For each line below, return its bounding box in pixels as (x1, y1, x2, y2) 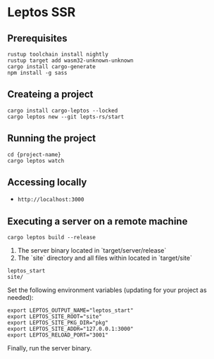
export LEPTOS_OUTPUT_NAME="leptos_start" (7, 307, 134, 314)
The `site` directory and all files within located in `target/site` (17, 254, 192, 263)
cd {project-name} (7, 151, 61, 158)
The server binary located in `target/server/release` (17, 246, 167, 255)
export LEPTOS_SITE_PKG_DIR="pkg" (7, 320, 109, 327)
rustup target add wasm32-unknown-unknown (7, 57, 134, 64)
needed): (7, 294, 34, 302)
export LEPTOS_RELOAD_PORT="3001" (7, 332, 109, 339)
